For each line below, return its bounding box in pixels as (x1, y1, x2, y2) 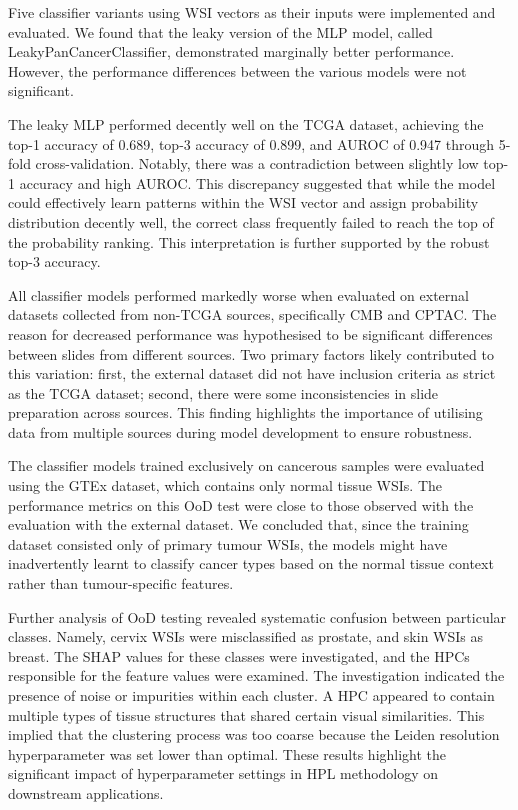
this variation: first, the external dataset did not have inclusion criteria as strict (8, 363, 496, 384)
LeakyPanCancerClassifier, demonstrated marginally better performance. (8, 41, 455, 62)
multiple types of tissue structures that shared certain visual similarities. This (8, 704, 485, 725)
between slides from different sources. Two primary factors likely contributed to (8, 343, 494, 364)
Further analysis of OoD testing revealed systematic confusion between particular (8, 606, 507, 627)
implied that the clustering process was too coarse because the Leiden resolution (8, 724, 500, 745)
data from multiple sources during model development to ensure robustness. (8, 421, 473, 442)
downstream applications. (8, 782, 164, 803)
